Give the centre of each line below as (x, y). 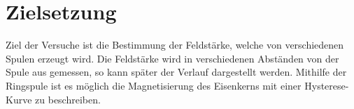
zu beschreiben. (68, 99)
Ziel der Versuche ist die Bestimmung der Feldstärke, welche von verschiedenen (175, 45)
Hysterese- (327, 85)
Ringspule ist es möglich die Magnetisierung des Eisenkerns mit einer (154, 85)
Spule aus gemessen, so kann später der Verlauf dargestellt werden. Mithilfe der (176, 72)
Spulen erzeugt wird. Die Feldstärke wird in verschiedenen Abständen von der (172, 58)
